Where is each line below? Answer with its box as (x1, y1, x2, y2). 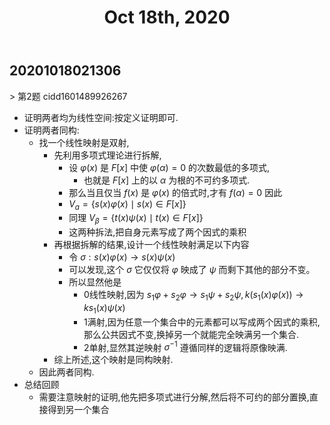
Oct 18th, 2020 (103, 6, 231, 29)
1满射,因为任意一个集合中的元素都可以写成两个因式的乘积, (83, 316, 321, 328)
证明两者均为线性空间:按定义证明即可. (23, 111, 179, 123)
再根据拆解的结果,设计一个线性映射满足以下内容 (53, 239, 250, 251)
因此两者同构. (38, 366, 95, 378)
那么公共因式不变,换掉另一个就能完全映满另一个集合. (83, 328, 300, 340)
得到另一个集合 (47, 404, 110, 416)
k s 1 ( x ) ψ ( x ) (83, 302, 126, 316)
